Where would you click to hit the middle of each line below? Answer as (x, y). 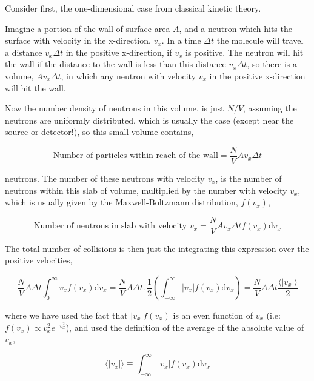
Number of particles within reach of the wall (135, 156)
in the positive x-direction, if (119, 52)
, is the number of (249, 178)
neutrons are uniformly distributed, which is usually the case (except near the (149, 120)
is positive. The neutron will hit (245, 52)
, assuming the (270, 108)
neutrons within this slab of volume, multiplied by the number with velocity (146, 190)
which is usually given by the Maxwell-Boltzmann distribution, (122, 202)
